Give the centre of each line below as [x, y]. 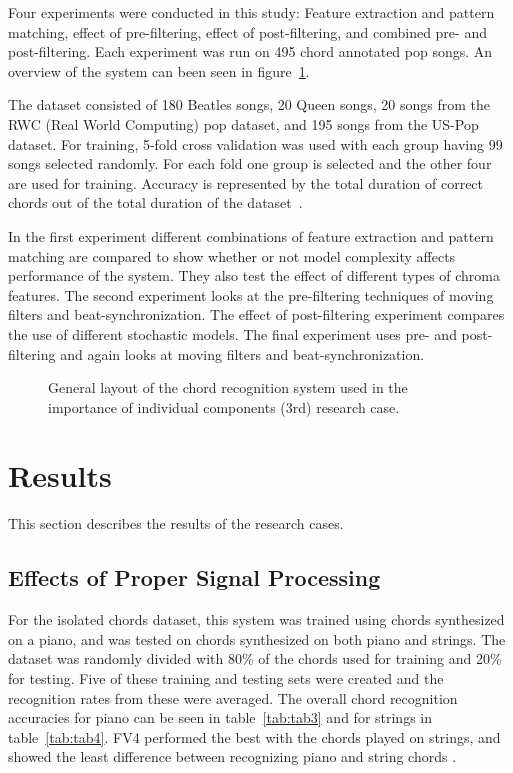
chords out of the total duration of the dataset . [155, 202]
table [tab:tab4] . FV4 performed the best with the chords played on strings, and [254, 736]
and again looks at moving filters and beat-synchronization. [242, 353]
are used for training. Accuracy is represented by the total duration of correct [246, 182]
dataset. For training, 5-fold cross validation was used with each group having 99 [255, 143]
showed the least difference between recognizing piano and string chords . [232, 756]
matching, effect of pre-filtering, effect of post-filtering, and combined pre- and [247, 31]
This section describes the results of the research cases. [176, 523]
